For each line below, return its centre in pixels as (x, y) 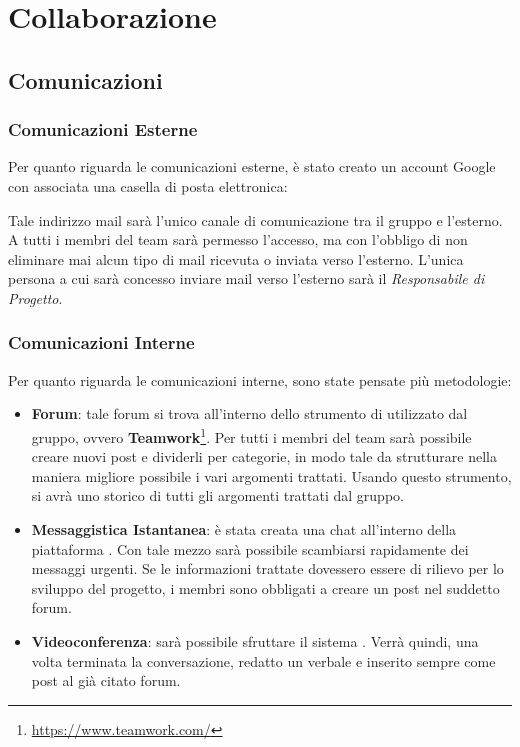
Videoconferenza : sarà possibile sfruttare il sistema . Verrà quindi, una (255, 640)
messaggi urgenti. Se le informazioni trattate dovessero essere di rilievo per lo (267, 568)
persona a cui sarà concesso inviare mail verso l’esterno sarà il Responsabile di (246, 278)
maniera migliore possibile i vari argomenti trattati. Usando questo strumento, (271, 475)
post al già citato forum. (106, 680)
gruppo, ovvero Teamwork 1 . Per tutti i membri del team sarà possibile (251, 435)
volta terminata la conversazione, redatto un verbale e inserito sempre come (263, 660)
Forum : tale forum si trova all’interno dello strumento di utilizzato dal (249, 413)
